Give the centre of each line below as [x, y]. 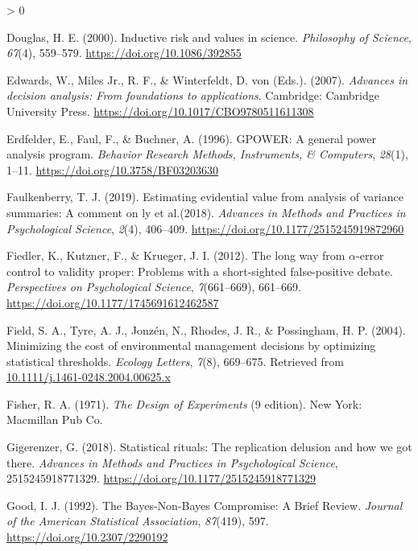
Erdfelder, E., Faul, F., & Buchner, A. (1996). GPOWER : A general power [191, 138]
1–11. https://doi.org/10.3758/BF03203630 [113, 169]
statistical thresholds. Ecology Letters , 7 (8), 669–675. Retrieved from [175, 361]
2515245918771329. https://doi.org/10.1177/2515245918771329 [161, 478]
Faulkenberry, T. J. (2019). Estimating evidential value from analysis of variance [205, 197]
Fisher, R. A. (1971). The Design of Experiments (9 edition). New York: [184, 403]
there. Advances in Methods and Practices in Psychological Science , [172, 462]
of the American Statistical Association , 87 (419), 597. [138, 521]
